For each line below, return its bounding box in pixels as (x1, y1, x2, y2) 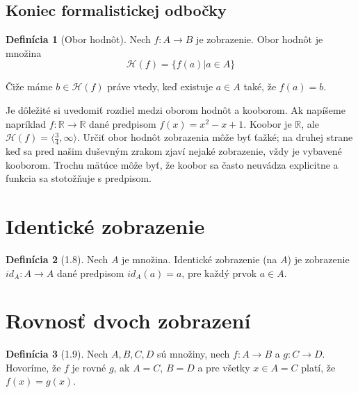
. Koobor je (243, 116, 292, 131)
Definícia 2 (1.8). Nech (6, 251, 108, 266)
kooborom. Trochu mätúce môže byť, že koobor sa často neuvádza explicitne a (6, 157, 339, 172)
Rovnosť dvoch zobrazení (6, 306, 251, 335)
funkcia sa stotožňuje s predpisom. (6, 171, 152, 185)
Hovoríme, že (6, 360, 61, 374)
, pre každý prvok (181, 265, 257, 280)
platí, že (301, 360, 336, 374)
